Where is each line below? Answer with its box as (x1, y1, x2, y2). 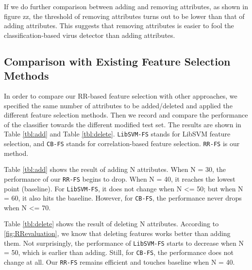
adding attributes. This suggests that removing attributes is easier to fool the (4, 20, 234, 31)
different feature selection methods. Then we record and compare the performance (4, 110, 248, 120)
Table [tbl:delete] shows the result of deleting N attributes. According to (4, 219, 219, 229)
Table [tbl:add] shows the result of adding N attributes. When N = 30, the (4, 164, 226, 174)
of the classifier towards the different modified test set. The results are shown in (4, 119, 241, 129)
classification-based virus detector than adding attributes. (4, 30, 175, 40)
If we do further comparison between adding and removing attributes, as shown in (4, 1, 248, 11)
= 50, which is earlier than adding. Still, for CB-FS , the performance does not (4, 247, 234, 257)
